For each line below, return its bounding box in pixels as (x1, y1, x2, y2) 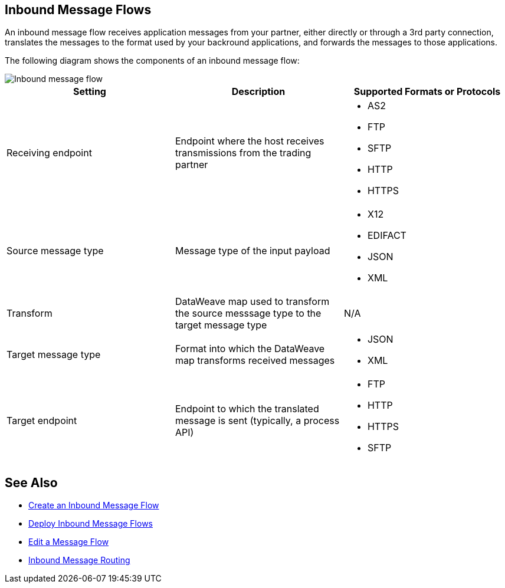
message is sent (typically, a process (175, 415, 340, 427)
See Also (5, 475, 58, 490)
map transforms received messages (175, 354, 335, 367)
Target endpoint (6, 415, 77, 427)
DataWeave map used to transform (175, 295, 330, 308)
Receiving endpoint (6, 147, 92, 159)
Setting (73, 86, 106, 98)
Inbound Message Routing (28, 555, 130, 566)
